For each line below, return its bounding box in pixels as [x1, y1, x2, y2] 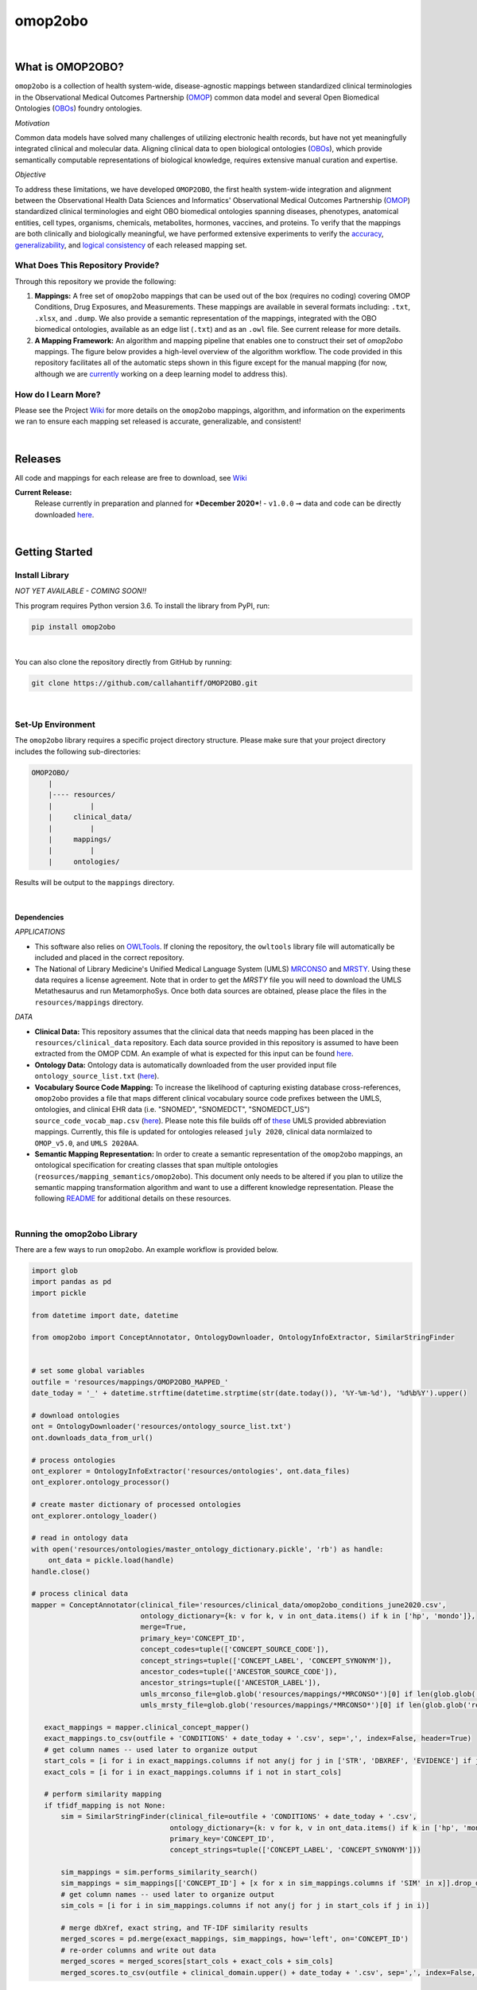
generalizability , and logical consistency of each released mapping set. [14, 240, 247, 250]
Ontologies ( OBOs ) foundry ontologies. [14, 103, 142, 113]
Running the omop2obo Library [14, 1228, 138, 1239]
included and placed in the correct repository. [34, 953, 184, 962]
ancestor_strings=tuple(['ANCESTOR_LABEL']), [140, 1678, 321, 1688]
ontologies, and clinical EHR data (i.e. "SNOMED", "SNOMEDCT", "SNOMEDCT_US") [34, 1105, 310, 1114]
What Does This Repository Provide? [14, 259, 160, 271]
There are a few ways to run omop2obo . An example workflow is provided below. [14, 1244, 278, 1254]
